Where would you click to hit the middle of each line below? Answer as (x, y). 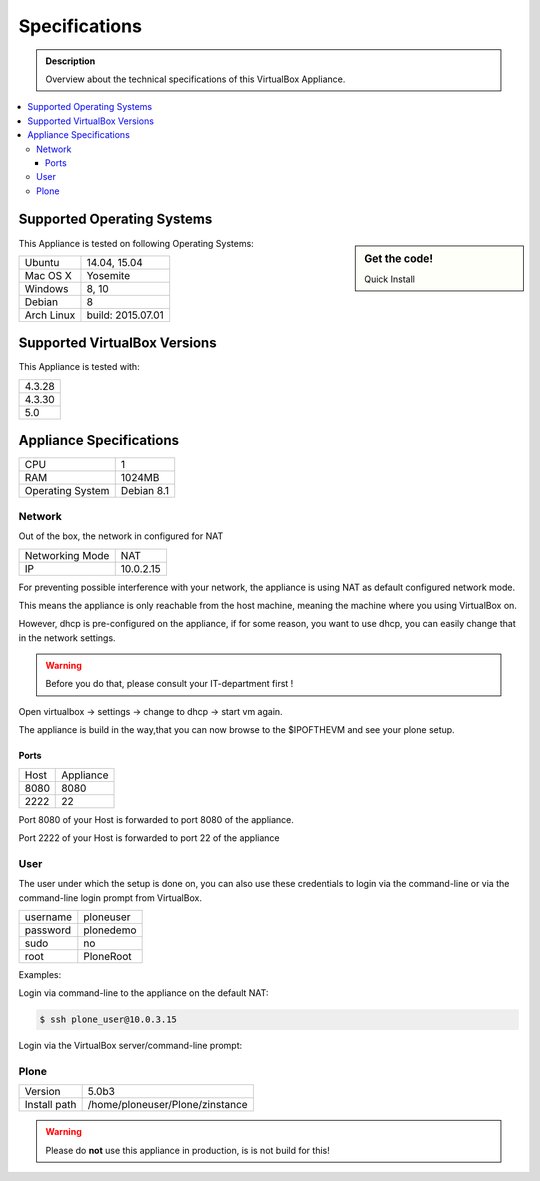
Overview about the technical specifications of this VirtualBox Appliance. (195, 79)
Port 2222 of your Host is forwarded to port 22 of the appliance (149, 838)
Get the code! (399, 258)
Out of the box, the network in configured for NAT (121, 536)
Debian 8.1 (145, 491)
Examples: (40, 974)
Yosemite (108, 275)
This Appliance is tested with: (79, 367)
